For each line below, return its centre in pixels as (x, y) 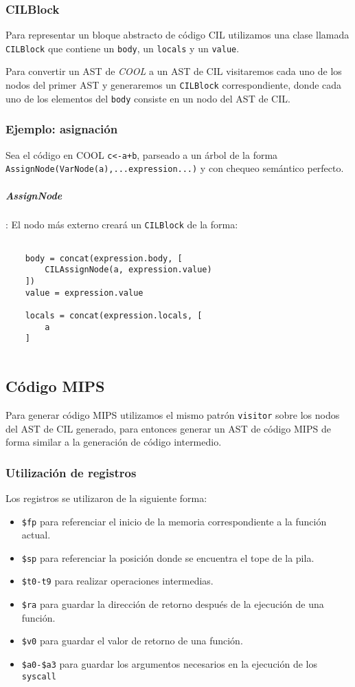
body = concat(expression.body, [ (104, 258)
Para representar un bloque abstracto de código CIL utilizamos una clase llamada (177, 35)
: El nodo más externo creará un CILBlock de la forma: (122, 225)
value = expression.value (84, 293)
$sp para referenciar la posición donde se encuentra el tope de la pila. (168, 557)
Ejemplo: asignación (62, 129)
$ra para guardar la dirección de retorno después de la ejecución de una (173, 604)
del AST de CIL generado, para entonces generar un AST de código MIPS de (168, 428)
